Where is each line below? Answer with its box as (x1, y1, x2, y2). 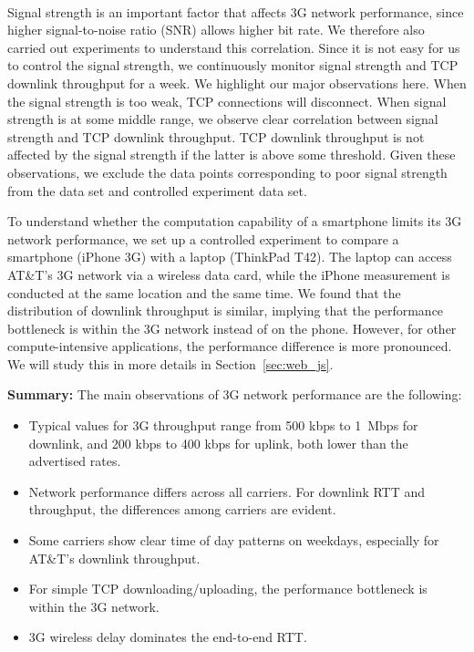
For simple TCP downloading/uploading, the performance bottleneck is (28, 579, 428, 598)
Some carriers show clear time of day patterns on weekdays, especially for (28, 531, 439, 550)
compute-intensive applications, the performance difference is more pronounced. (7, 336, 452, 356)
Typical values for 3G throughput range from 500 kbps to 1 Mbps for (28, 416, 418, 435)
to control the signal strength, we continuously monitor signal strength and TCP (7, 56, 459, 75)
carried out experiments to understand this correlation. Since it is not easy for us (7, 37, 460, 57)
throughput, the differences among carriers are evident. (28, 500, 336, 519)
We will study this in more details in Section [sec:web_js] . (7, 354, 334, 373)
